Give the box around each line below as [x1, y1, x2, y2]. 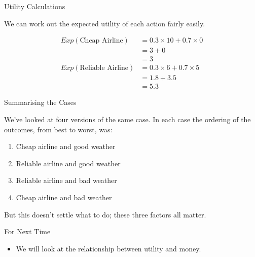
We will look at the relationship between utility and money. [16, 243, 201, 253]
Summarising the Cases [4, 97, 77, 107]
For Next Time [4, 226, 51, 237]
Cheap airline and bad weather [16, 192, 112, 202]
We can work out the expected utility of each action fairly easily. [4, 18, 205, 28]
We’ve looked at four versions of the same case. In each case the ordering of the [4, 114, 251, 124]
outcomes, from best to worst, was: [4, 124, 113, 134]
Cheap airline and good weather [16, 141, 116, 152]
